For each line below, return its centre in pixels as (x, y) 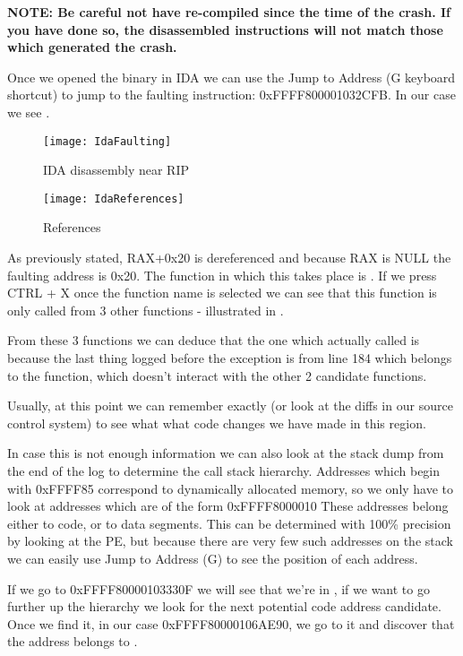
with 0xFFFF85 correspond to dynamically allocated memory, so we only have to (231, 488)
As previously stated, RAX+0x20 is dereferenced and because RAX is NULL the (229, 258)
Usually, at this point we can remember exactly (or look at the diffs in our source (230, 406)
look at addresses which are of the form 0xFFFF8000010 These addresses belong (228, 506)
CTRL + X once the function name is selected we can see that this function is (222, 293)
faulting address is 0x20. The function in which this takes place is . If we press (222, 275)
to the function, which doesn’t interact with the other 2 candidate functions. (217, 375)
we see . (29, 112)
